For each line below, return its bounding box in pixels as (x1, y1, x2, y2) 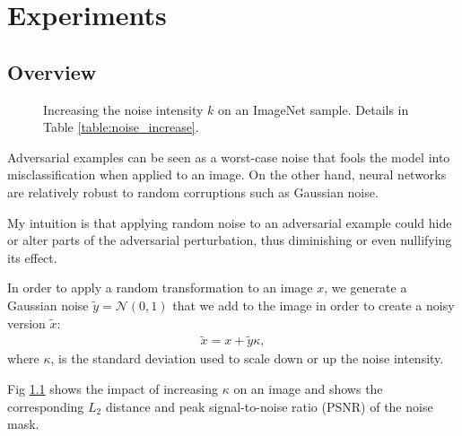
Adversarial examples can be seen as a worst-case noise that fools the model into (7, 147, 450, 166)
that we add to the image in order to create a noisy (172, 295, 455, 314)
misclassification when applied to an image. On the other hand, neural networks (7, 165, 447, 184)
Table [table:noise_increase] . (43, 118, 199, 136)
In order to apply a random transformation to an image (7, 278, 313, 297)
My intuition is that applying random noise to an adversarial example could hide (7, 213, 452, 231)
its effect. (7, 248, 57, 266)
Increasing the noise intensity (43, 100, 204, 118)
